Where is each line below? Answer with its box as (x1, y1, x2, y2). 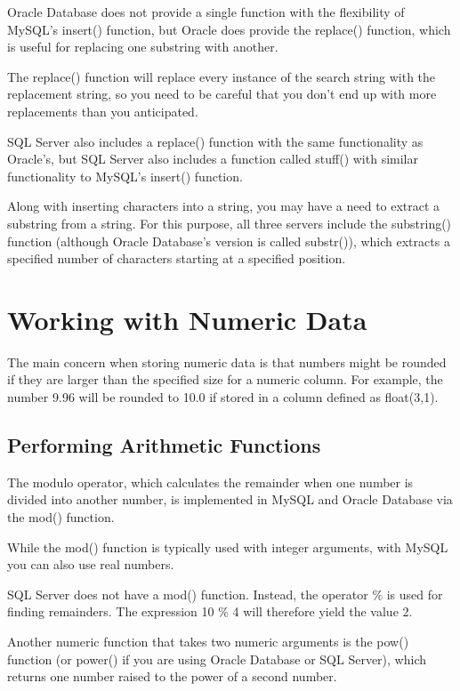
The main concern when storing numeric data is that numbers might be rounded (7, 352, 447, 371)
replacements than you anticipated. (7, 101, 198, 120)
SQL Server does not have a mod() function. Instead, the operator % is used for (7, 584, 443, 603)
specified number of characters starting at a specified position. (7, 249, 346, 268)
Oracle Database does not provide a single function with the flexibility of (7, 3, 405, 20)
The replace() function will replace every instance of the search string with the (7, 67, 436, 85)
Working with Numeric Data (7, 301, 367, 337)
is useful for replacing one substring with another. (7, 37, 278, 56)
